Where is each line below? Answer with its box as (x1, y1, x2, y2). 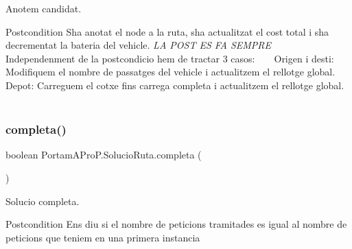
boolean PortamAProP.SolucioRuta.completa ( (5, 147, 202, 162)
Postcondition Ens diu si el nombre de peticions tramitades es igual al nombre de (5, 217, 347, 231)
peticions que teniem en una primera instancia (5, 230, 200, 244)
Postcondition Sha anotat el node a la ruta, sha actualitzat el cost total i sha (5, 24, 329, 38)
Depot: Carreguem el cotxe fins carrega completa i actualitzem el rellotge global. (5, 78, 344, 92)
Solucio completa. (5, 193, 80, 208)
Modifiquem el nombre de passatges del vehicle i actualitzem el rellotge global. (5, 64, 336, 79)
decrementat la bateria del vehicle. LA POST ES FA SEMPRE (5, 38, 272, 52)
